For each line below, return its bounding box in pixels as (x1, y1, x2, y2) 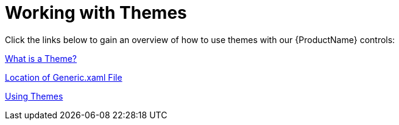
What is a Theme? (5, 53, 77, 64)
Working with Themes (5, 2, 187, 23)
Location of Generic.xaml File (5, 72, 122, 83)
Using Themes (5, 90, 63, 101)
